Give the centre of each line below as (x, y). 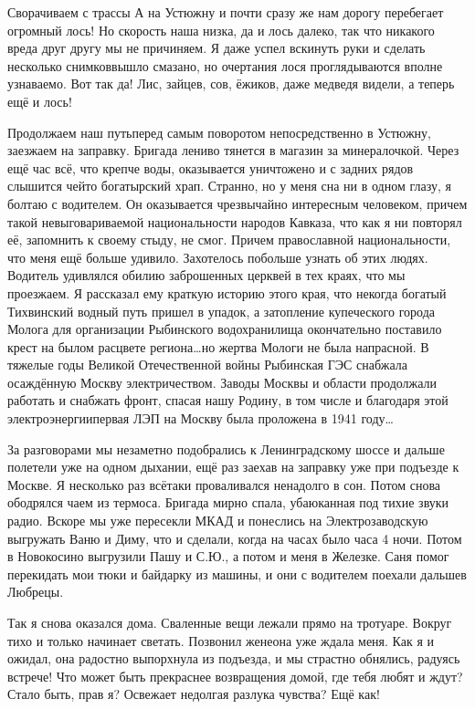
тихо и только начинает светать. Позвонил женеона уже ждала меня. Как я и (221, 640)
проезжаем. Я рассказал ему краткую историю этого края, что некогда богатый (227, 292)
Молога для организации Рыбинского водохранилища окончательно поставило (225, 329)
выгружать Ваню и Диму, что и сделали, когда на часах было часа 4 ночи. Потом (235, 538)
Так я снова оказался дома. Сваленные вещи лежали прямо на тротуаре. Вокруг (230, 622)
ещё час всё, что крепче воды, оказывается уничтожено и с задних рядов (211, 167)
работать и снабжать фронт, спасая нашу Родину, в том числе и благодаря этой (228, 400)
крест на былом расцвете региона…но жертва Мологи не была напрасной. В (218, 346)
